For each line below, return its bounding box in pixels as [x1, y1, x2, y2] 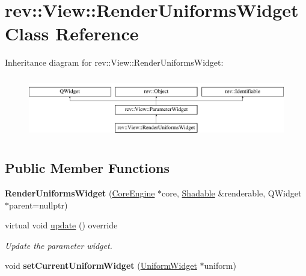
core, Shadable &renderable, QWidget [162, 186, 302, 199]
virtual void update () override [5, 219, 118, 231]
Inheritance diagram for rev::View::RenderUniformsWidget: [5, 56, 224, 69]
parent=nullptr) [9, 198, 68, 211]
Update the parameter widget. [5, 239, 112, 251]
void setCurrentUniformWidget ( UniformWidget [5, 259, 197, 272]
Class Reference [5, 21, 139, 46]
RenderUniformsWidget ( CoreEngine [5, 186, 155, 199]
